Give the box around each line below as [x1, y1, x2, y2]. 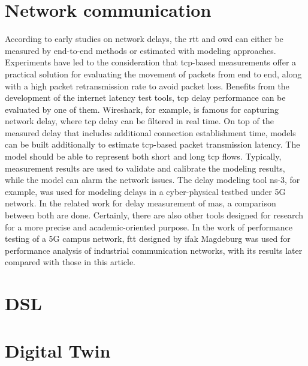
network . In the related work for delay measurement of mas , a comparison [5, 197, 276, 209]
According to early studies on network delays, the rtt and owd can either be [5, 32, 283, 45]
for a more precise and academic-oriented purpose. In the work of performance [5, 220, 292, 233]
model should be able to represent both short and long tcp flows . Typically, [5, 150, 282, 163]
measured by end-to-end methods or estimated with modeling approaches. [5, 44, 276, 56]
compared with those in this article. [5, 256, 136, 268]
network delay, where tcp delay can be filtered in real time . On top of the [5, 115, 274, 127]
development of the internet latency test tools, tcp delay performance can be [5, 91, 286, 104]
